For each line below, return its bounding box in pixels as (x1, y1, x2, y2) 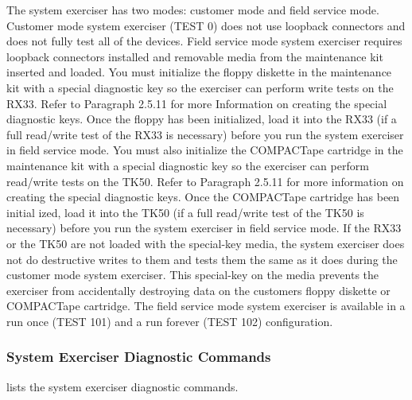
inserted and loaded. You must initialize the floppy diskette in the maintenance (6, 64, 392, 80)
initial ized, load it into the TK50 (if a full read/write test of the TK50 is (6, 204, 364, 220)
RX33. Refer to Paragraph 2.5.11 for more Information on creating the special (6, 95, 387, 111)
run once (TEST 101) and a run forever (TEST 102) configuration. (6, 313, 333, 329)
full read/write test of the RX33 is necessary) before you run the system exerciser (6, 126, 404, 142)
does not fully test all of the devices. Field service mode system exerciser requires (6, 33, 402, 49)
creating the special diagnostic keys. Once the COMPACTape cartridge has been (6, 188, 400, 205)
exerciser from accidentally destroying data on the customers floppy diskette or (6, 282, 391, 298)
